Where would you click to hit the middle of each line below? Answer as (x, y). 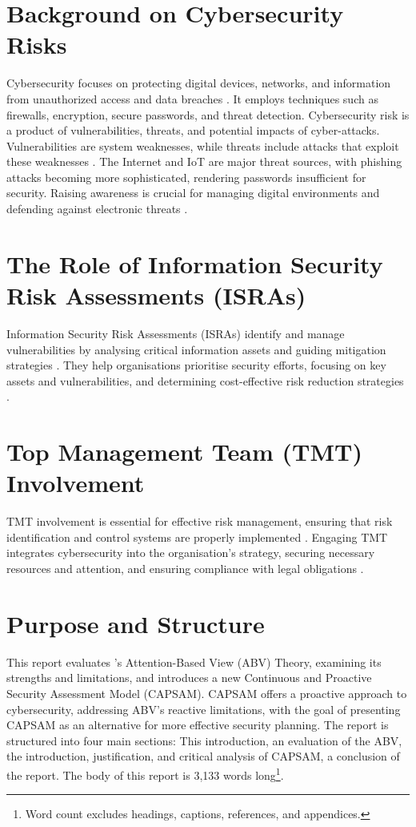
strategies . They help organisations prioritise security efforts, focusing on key (196, 365)
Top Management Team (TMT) (184, 452)
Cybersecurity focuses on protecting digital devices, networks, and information (199, 83)
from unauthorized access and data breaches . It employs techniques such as (192, 98)
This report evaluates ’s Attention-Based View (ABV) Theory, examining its (194, 662)
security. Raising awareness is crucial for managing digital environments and (193, 193)
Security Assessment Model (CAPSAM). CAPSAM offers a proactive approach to (207, 693)
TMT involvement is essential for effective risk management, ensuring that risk (200, 521)
